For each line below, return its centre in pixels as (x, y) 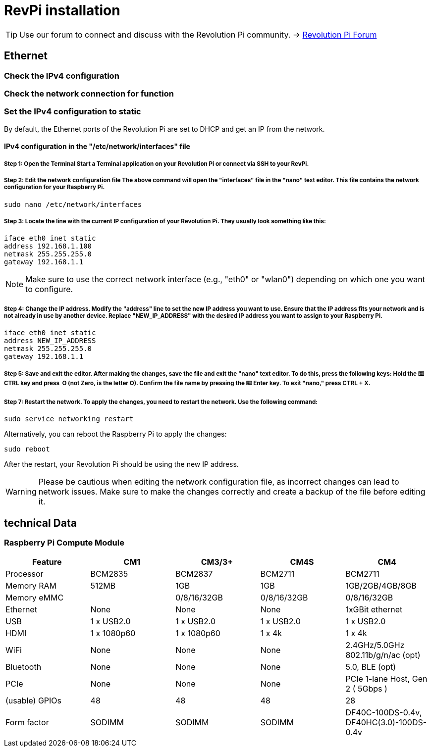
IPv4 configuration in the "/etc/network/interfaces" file (97, 147)
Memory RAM (31, 586)
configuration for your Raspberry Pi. (54, 187)
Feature (47, 562)
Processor (25, 574)
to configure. (49, 289)
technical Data (40, 523)
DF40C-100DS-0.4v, (384, 713)
